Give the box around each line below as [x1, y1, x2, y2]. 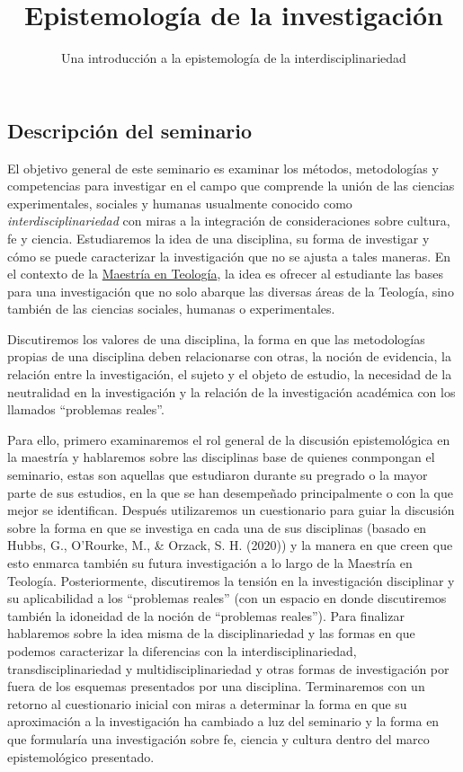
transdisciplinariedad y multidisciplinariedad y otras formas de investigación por [7, 659, 450, 678]
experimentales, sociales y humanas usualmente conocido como [7, 193, 352, 212]
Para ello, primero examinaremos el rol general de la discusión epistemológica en [7, 430, 450, 448]
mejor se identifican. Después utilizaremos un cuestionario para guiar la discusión [7, 501, 455, 519]
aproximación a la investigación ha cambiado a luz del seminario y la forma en [7, 712, 440, 731]
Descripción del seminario [7, 116, 253, 144]
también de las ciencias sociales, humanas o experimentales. [7, 299, 335, 318]
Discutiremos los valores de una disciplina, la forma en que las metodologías [7, 329, 425, 348]
